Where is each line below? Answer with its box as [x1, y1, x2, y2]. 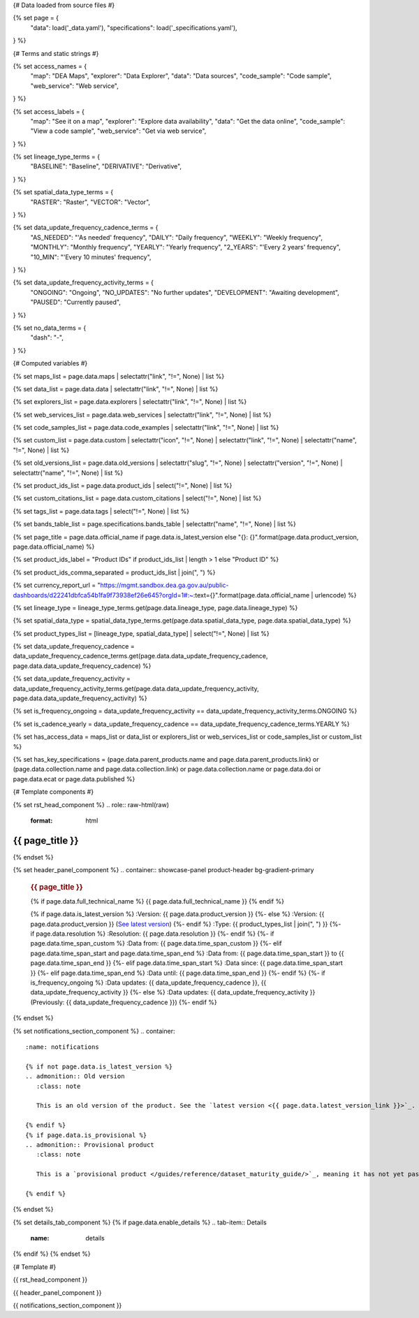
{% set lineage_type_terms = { [13, 152, 101, 161]
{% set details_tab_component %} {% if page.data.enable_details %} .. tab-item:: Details [13, 1218, 267, 1226]
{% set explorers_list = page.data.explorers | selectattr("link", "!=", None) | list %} [13, 398, 247, 406]
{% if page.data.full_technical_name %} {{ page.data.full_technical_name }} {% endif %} [30, 897, 284, 905]
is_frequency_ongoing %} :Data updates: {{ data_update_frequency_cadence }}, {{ [30, 978, 267, 987]
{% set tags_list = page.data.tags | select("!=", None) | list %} [13, 507, 190, 515]
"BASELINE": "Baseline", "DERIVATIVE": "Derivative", [30, 162, 182, 171]
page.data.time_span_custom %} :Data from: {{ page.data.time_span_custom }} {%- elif [30, 939, 282, 948]
